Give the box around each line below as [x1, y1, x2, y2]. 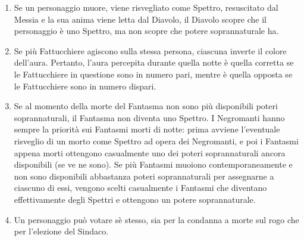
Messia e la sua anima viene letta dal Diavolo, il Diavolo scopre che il [14, 13, 267, 25]
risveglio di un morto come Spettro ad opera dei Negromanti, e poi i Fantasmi [14, 134, 299, 147]
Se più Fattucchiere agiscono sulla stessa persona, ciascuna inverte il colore [14, 44, 287, 57]
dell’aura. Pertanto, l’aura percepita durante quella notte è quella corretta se [14, 56, 294, 69]
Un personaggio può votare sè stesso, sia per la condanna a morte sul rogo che [14, 213, 299, 225]
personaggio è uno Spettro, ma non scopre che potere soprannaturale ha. [14, 24, 279, 37]
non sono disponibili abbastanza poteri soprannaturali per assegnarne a [14, 169, 274, 182]
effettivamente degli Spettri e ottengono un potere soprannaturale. [14, 193, 256, 205]
